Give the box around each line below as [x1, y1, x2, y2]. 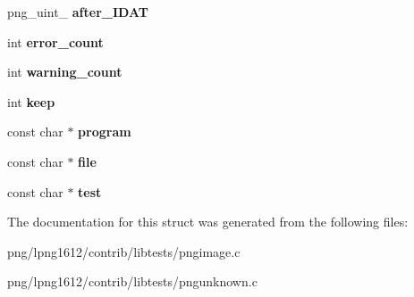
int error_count [7, 32, 104, 51]
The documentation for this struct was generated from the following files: [7, 212, 409, 231]
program [78, 122, 131, 141]
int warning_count [7, 62, 123, 81]
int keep [7, 92, 55, 111]
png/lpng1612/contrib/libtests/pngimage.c [7, 242, 241, 260]
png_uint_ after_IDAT [7, 3, 148, 21]
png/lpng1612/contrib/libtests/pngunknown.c [7, 272, 258, 291]
